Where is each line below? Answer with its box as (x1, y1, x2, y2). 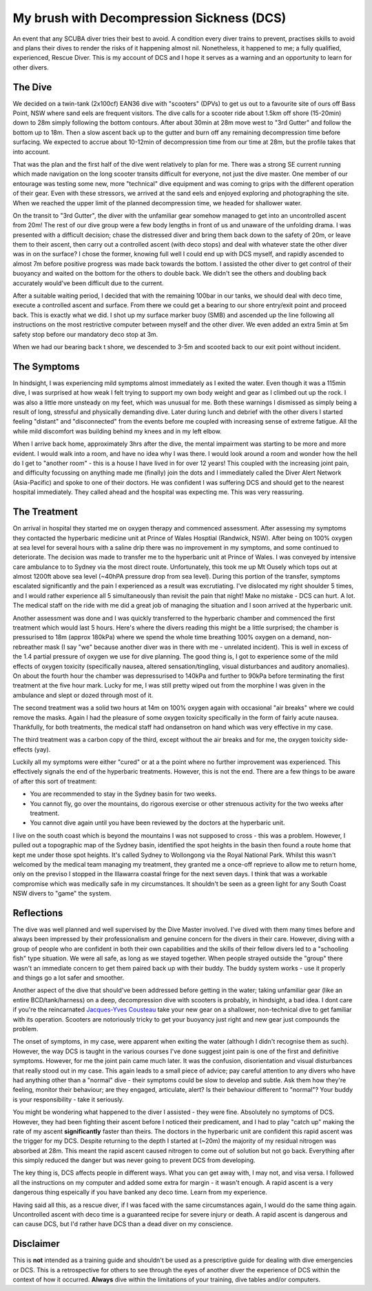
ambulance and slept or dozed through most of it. (12, 691, 154, 699)
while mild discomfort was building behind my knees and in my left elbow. (12, 427, 222, 435)
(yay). (34, 745, 51, 754)
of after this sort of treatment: (12, 777, 97, 785)
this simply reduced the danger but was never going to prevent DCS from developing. (12, 1156, 256, 1164)
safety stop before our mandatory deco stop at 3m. (12, 330, 158, 338)
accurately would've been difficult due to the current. (12, 279, 165, 287)
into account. (12, 147, 50, 156)
